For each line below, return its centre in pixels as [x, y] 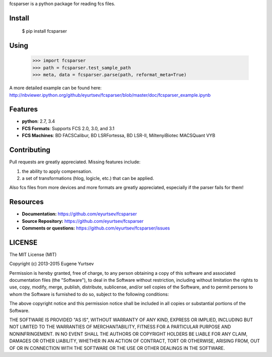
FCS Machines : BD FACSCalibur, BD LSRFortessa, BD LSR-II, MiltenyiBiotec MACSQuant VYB [119, 136]
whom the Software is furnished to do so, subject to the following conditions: [89, 294]
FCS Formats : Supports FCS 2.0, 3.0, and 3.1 [68, 128]
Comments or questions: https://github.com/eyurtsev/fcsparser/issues [96, 228]
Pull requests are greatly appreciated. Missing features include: [75, 162]
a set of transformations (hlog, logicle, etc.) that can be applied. [88, 178]
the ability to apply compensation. [57, 171]
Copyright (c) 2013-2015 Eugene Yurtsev [52, 264]
